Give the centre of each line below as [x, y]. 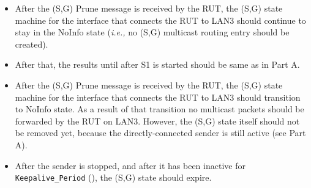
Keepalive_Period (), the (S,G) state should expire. [113, 177]
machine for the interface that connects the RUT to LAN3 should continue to [160, 20]
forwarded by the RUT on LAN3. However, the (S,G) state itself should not [157, 121]
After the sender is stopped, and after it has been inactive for [130, 165]
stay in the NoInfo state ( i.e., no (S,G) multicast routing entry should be [152, 32]
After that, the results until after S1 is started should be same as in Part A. [157, 64]
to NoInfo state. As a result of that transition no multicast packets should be [159, 109]
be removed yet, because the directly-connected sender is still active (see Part [160, 133]
